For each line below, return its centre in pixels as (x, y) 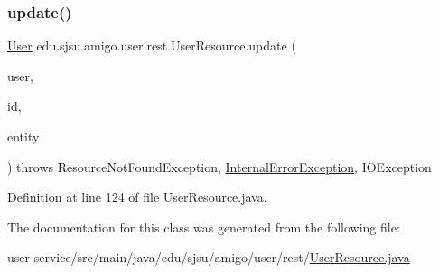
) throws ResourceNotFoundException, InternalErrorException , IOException (219, 166)
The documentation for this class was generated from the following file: (204, 227)
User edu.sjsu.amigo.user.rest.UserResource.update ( (152, 45)
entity (23, 136)
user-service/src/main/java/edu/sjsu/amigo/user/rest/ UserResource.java (209, 257)
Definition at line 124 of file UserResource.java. (137, 197)
